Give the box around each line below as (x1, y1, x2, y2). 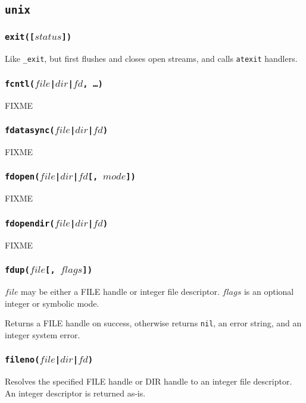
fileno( (5, 355, 40, 365)
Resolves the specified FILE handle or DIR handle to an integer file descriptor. (5, 375, 292, 388)
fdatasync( (5, 125, 55, 136)
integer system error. (5, 328, 80, 341)
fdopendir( (5, 218, 55, 228)
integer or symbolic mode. (5, 297, 99, 309)
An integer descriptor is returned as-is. (5, 386, 146, 399)
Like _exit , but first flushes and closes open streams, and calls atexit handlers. (5, 52, 298, 65)
